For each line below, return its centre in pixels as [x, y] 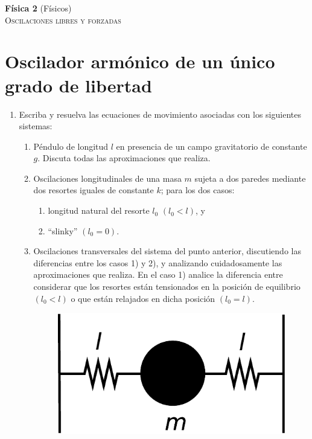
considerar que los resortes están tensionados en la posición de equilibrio [167, 287]
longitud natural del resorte [99, 210]
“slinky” [63, 230]
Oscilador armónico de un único [140, 61]
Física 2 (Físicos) [38, 8]
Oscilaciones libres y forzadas [63, 20]
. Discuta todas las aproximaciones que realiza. [124, 158]
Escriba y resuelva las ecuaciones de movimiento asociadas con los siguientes [160, 114]
